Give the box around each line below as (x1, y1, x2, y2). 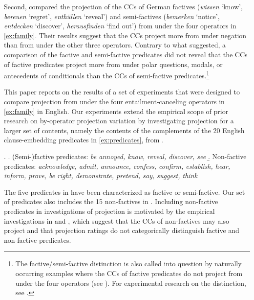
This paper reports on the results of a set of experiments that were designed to (4, 87, 240, 97)
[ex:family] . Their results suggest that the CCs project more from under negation (4, 30, 247, 40)
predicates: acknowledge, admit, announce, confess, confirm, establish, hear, (4, 161, 231, 171)
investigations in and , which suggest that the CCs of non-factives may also (4, 215, 229, 226)
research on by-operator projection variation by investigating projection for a (4, 115, 234, 126)
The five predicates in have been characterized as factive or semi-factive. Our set (4, 186, 245, 197)
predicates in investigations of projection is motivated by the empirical (4, 206, 215, 216)
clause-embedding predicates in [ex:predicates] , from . (4, 135, 164, 145)
